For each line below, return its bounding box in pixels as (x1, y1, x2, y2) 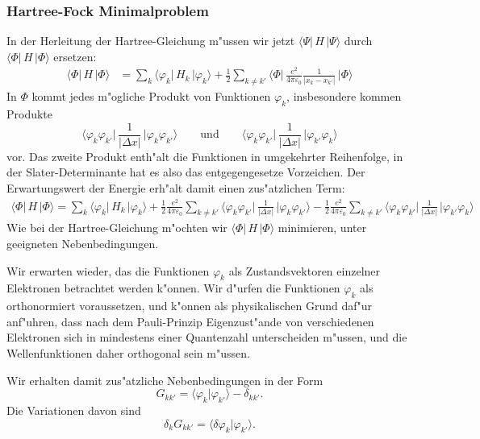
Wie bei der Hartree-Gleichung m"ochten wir (6, 219, 227, 236)
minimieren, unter (278, 219, 367, 236)
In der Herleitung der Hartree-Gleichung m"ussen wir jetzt (6, 32, 295, 49)
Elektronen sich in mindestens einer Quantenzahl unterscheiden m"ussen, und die (6, 329, 407, 346)
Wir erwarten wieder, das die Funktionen (6, 262, 210, 279)
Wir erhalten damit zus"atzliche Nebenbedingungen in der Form (6, 371, 323, 388)
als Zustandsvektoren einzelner (228, 262, 381, 279)
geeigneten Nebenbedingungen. (6, 235, 159, 252)
